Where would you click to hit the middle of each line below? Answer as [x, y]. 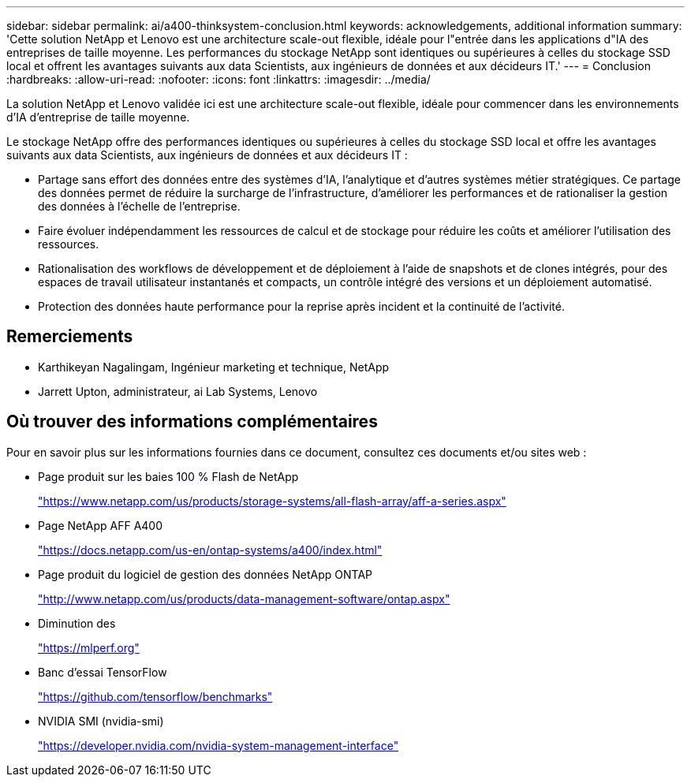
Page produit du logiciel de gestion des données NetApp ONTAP [205, 574]
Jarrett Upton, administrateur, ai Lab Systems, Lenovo [178, 391]
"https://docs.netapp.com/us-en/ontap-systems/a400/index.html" [210, 550]
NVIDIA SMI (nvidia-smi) [101, 721]
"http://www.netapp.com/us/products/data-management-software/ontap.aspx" [244, 598]
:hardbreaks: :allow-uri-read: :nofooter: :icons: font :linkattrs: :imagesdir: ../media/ [219, 79]
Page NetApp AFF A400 [101, 525]
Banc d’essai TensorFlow [103, 672]
